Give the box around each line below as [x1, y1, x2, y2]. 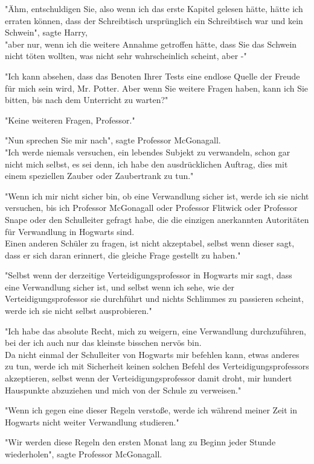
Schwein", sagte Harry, [5, 26, 88, 39]
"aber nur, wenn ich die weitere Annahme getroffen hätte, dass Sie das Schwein [5, 37, 297, 50]
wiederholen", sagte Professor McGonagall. [5, 448, 162, 460]
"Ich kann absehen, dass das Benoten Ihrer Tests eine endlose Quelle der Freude [5, 69, 300, 82]
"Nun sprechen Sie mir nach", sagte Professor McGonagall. [5, 134, 221, 146]
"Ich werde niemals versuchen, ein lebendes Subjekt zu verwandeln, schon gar [5, 145, 290, 158]
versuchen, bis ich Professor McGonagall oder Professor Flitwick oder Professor [5, 201, 298, 214]
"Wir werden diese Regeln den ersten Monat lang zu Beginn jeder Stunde [5, 436, 276, 448]
